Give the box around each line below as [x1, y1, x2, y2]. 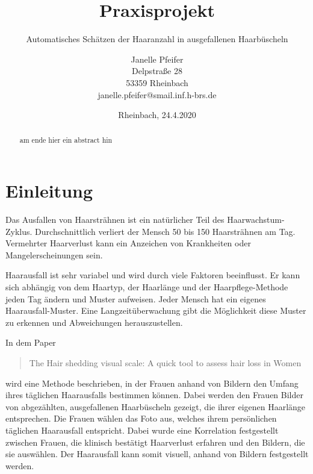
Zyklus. [5, 225, 33, 237]
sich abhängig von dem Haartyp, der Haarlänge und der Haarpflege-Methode [5, 281, 288, 293]
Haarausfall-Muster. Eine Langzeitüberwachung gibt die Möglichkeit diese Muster [5, 304, 306, 317]
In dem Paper [5, 336, 56, 349]
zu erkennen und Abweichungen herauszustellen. [5, 316, 183, 328]
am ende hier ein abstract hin [19, 135, 113, 145]
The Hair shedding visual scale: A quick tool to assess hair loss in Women [29, 357, 302, 369]
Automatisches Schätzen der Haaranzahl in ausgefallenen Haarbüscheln [26, 33, 288, 45]
